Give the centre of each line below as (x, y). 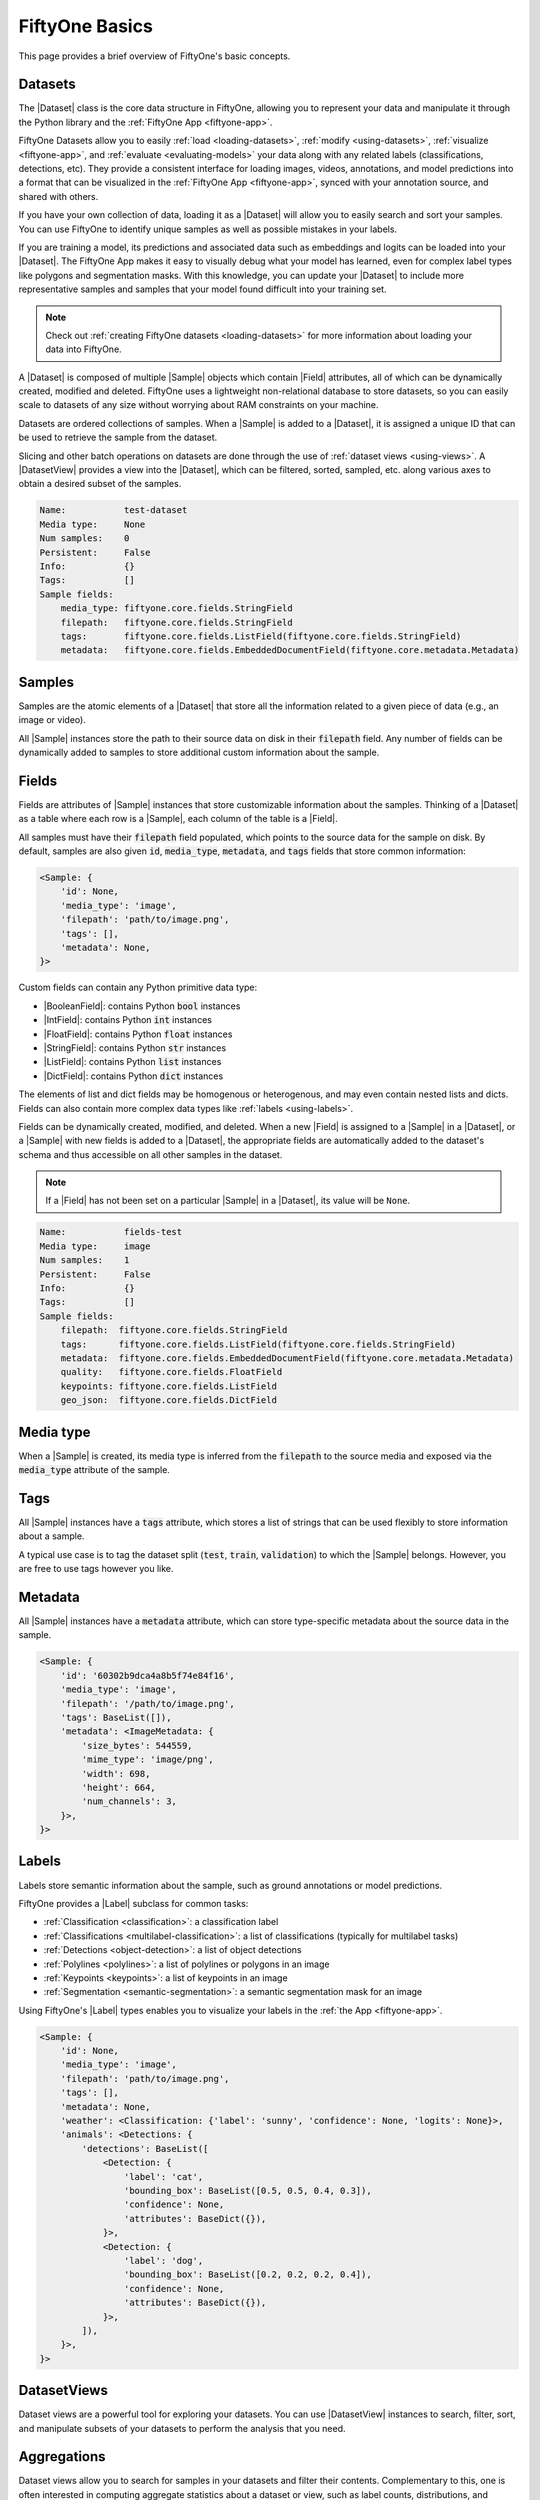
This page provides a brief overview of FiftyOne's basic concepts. (154, 56)
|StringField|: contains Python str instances (135, 1047)
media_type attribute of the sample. (94, 1470)
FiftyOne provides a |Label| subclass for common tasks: (133, 1903)
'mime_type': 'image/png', (147, 1759)
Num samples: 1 (84, 1260)
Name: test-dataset (113, 510)
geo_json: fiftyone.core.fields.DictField (168, 1400)
